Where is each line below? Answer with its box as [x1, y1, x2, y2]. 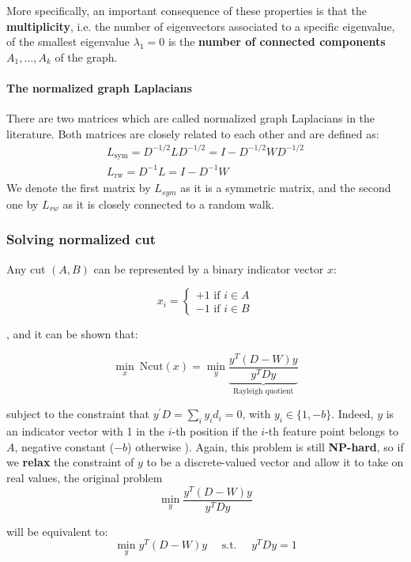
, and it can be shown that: [6, 326, 138, 342]
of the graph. [55, 48, 118, 65]
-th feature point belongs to [265, 423, 399, 439]
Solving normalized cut [6, 229, 156, 249]
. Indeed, [331, 405, 374, 422]
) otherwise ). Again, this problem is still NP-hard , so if [127, 438, 404, 455]
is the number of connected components [168, 33, 386, 50]
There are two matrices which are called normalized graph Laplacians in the [6, 110, 375, 126]
